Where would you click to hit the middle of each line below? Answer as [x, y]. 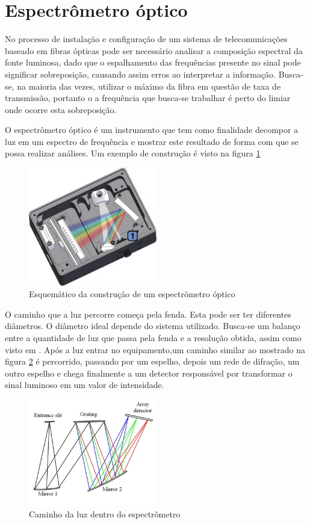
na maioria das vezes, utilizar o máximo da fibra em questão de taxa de [149, 86]
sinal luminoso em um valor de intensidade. [85, 385]
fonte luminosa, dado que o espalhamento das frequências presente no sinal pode [153, 62]
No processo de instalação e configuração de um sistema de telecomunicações [146, 39]
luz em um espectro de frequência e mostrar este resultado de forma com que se [152, 141]
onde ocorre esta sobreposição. [61, 109]
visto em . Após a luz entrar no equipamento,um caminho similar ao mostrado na [155, 349]
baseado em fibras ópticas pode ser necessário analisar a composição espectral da [154, 50]
